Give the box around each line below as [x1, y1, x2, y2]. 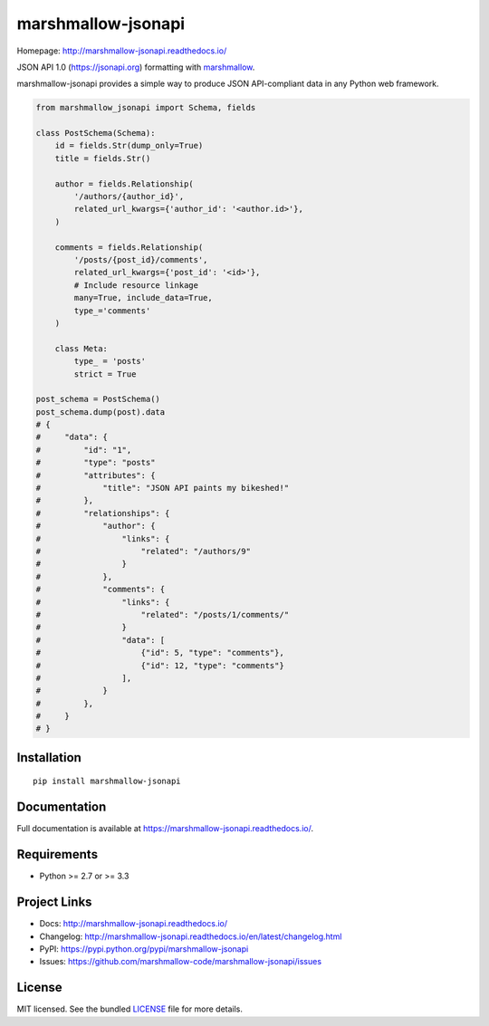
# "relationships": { [35, 508, 170, 518]
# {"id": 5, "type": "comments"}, [35, 647, 284, 658]
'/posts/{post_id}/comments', [73, 254, 208, 264]
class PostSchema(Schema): [35, 128, 156, 139]
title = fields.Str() [54, 153, 151, 163]
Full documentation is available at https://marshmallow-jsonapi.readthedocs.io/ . [16, 823, 314, 834]
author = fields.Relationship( [54, 178, 194, 189]
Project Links [16, 895, 92, 910]
